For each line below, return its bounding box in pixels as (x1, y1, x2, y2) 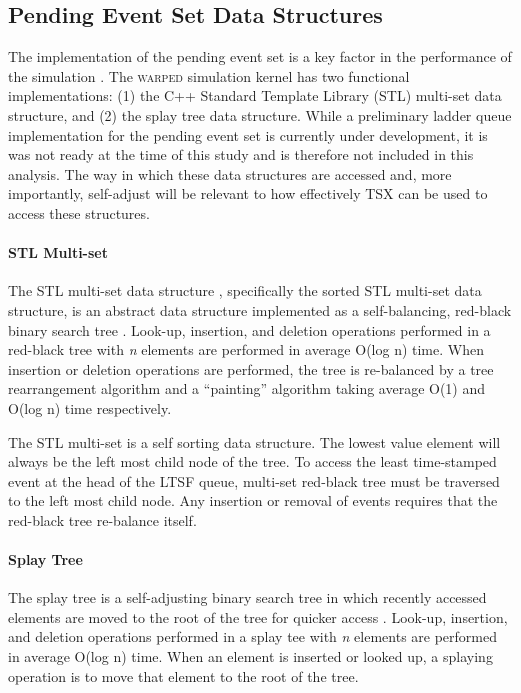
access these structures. (8, 202, 150, 223)
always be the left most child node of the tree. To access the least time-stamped (8, 451, 497, 472)
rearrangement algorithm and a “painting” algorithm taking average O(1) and (8, 378, 486, 399)
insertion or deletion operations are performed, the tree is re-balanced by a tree (8, 358, 494, 379)
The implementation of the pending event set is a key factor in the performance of (8, 46, 512, 67)
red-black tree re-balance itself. (8, 509, 197, 530)
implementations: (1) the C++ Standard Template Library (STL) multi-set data (8, 85, 502, 106)
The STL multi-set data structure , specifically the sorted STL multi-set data (8, 280, 482, 301)
